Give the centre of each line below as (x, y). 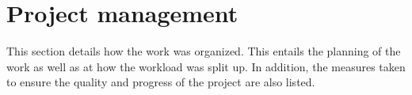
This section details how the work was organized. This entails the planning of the (204, 51)
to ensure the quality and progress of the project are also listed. (161, 82)
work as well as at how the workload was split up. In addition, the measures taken (206, 66)
